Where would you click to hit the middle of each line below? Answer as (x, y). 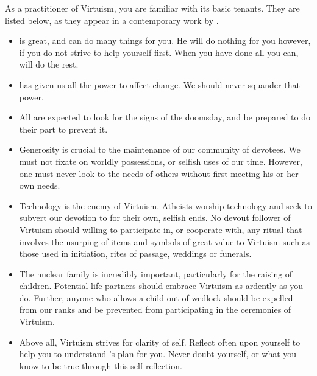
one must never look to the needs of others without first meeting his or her (159, 173)
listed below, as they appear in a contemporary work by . (112, 20)
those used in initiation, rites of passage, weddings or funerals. (135, 253)
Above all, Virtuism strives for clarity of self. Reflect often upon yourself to (160, 342)
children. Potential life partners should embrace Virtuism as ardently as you (161, 286)
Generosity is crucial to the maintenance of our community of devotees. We (160, 149)
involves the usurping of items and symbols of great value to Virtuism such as (165, 241)
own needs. (40, 185)
